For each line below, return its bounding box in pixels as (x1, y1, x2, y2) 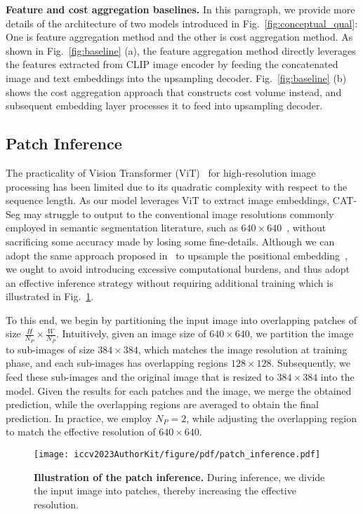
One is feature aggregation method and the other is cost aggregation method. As (6, 29, 353, 44)
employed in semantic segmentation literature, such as (6, 220, 238, 235)
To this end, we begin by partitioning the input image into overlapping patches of (6, 312, 357, 327)
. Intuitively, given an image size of (55, 326, 206, 341)
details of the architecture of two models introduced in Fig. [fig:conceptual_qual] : (6, 15, 358, 30)
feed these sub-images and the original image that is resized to (6, 369, 274, 384)
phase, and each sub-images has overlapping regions (6, 356, 228, 370)
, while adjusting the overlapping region (186, 410, 357, 425)
